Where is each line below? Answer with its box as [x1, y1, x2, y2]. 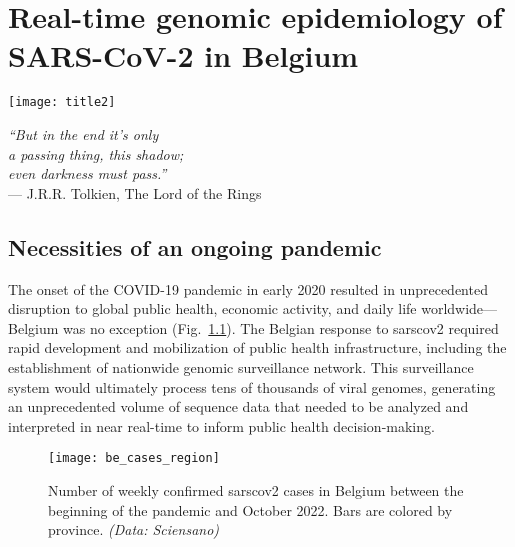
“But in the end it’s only [8, 123, 159, 144]
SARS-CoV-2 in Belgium [8, 35, 359, 76]
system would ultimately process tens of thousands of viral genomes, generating [8, 376, 496, 397]
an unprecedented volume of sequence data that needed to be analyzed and [8, 396, 469, 417]
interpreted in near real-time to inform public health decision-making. [8, 415, 435, 436]
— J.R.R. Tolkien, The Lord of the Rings [8, 182, 262, 203]
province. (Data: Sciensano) [48, 519, 220, 540]
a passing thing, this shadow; [8, 143, 184, 164]
